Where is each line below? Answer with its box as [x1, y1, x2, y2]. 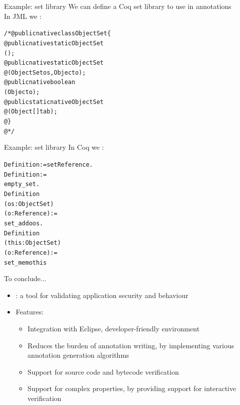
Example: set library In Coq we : [4, 142, 104, 152]
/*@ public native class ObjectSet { [4, 30, 111, 37]
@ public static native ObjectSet [4, 98, 104, 105]
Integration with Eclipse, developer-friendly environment [27, 323, 200, 333]
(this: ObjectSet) [4, 239, 61, 247]
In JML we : [4, 10, 42, 21]
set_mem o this [4, 259, 47, 266]
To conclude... [4, 273, 47, 284]
